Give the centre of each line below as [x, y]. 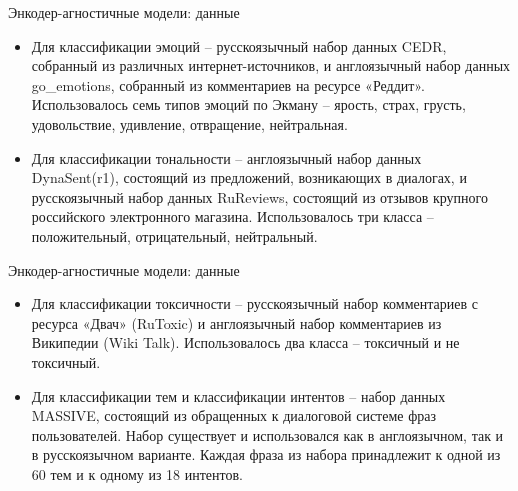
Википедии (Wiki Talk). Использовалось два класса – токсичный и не [245, 342]
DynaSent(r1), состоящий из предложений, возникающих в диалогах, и [249, 177]
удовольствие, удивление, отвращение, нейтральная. [189, 123]
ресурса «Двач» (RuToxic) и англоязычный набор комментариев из [236, 322]
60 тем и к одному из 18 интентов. [137, 473]
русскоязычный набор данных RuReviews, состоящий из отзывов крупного [259, 196]
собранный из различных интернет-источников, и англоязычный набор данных [271, 65]
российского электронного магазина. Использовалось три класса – [232, 216]
